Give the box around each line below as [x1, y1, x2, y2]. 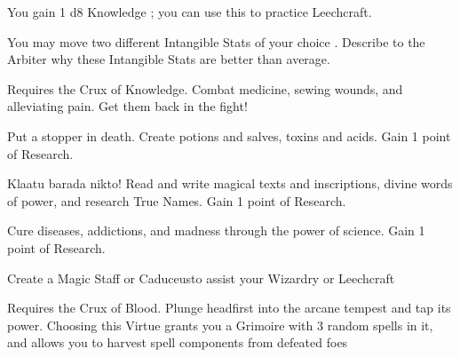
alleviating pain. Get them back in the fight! [7, 97, 248, 115]
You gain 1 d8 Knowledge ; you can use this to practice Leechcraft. [7, 3, 372, 20]
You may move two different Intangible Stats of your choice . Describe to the [7, 32, 425, 51]
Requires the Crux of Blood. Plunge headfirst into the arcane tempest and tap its [7, 298, 451, 317]
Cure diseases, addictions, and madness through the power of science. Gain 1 [7, 221, 425, 240]
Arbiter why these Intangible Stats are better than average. [7, 50, 330, 68]
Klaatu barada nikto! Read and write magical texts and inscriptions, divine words [7, 174, 453, 193]
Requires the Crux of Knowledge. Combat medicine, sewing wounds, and [7, 79, 403, 98]
